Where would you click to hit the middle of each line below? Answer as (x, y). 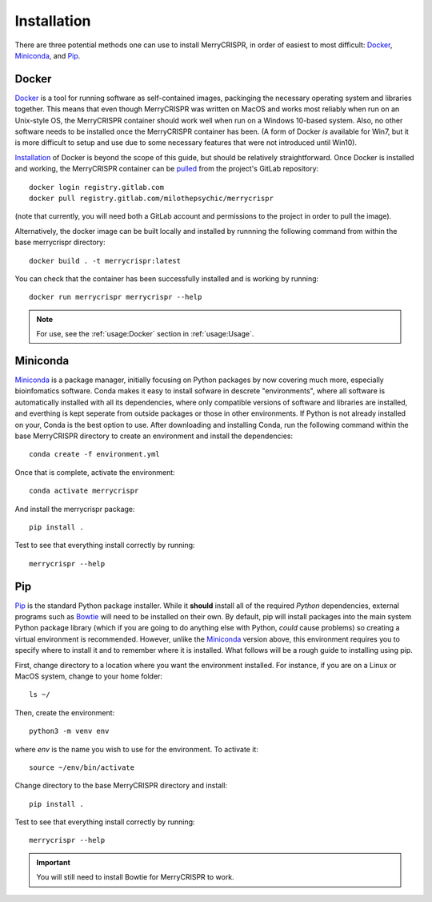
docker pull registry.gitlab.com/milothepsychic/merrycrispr (151, 198)
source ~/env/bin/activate (82, 767)
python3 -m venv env (69, 731)
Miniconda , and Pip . (48, 55)
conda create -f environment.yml (94, 454)
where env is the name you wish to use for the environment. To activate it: (137, 749)
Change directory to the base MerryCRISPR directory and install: (121, 786)
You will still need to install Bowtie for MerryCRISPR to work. (136, 877)
